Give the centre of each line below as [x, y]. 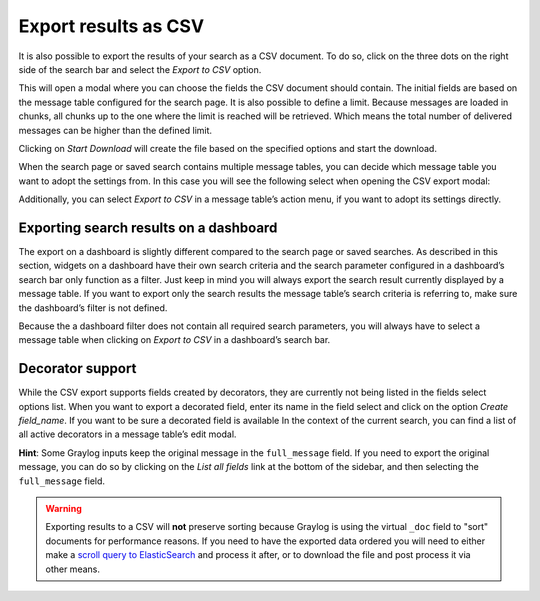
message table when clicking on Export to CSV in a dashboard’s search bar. [174, 340]
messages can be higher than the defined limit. [115, 130]
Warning [63, 508]
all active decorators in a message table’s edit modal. [127, 434]
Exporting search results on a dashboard [148, 227]
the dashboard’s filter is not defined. [93, 307]
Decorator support [77, 368]
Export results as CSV [111, 26]
